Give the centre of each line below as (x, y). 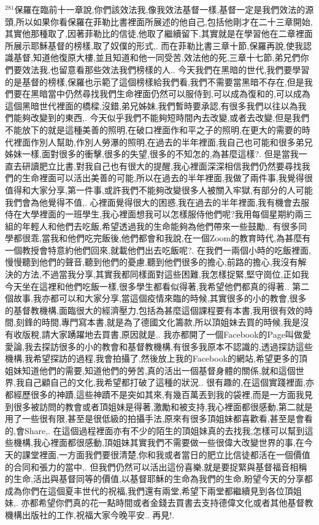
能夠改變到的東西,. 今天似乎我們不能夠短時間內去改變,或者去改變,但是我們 (161, 118)
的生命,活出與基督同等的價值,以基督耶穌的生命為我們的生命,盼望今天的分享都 (159, 479)
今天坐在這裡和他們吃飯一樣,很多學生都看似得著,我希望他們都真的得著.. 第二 (157, 286)
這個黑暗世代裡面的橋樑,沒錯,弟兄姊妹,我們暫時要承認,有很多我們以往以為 (152, 105)
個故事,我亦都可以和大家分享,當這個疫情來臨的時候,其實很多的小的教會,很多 (156, 298)
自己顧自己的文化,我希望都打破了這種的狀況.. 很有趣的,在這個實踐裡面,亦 (169, 382)
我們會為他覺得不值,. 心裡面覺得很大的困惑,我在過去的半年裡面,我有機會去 (153, 202)
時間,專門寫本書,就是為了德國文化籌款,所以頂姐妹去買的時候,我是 (171, 322)
